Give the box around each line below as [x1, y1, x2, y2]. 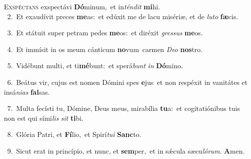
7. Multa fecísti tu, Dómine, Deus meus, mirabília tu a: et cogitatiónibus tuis [7, 103, 240, 113]
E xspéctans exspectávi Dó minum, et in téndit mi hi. [4, 1, 160, 11]
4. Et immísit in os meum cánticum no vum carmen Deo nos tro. [7, 44, 203, 54]
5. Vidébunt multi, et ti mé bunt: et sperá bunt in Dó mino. [7, 60, 183, 71]
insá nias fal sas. [4, 86, 50, 97]
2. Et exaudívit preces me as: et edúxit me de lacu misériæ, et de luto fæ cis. [7, 11, 238, 21]
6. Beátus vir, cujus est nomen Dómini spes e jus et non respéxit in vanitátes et [7, 77, 248, 87]
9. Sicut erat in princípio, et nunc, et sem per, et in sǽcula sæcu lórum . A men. [7, 145, 245, 156]
